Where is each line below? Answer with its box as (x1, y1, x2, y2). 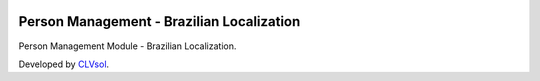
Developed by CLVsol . (18, 58, 110, 70)
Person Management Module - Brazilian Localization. (18, 40, 237, 52)
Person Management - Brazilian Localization (18, 13, 301, 30)
